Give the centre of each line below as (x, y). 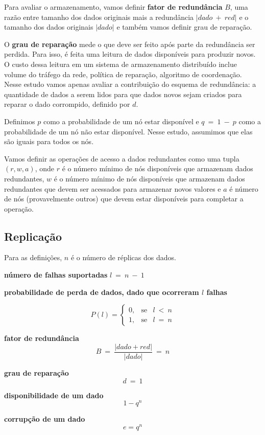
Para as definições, (33, 257)
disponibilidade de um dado (54, 395)
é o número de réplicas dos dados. (123, 257)
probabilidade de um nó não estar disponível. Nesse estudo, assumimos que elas (128, 131)
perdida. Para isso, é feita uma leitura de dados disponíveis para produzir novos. (130, 54)
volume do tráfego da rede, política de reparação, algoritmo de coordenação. (123, 74)
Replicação (33, 236)
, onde (45, 168)
